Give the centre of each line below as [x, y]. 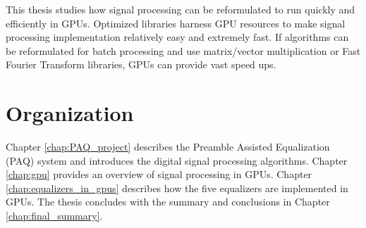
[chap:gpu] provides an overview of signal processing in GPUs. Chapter [159, 174]
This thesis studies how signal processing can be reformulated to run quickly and [181, 9]
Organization [70, 113]
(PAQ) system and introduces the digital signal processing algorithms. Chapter [177, 160]
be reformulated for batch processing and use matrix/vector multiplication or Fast [183, 50]
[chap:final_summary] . [54, 216]
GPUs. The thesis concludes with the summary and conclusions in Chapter [168, 202]
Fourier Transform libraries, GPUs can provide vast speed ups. [141, 64]
